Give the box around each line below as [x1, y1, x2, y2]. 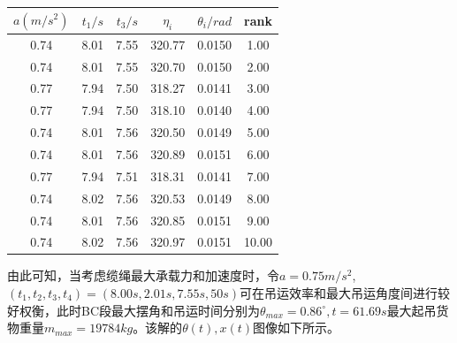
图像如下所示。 [253, 318, 340, 337]
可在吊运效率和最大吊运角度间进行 [240, 284, 438, 302]
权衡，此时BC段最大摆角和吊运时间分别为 [19, 301, 261, 319]
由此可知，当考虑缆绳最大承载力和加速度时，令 [7, 266, 279, 285]
